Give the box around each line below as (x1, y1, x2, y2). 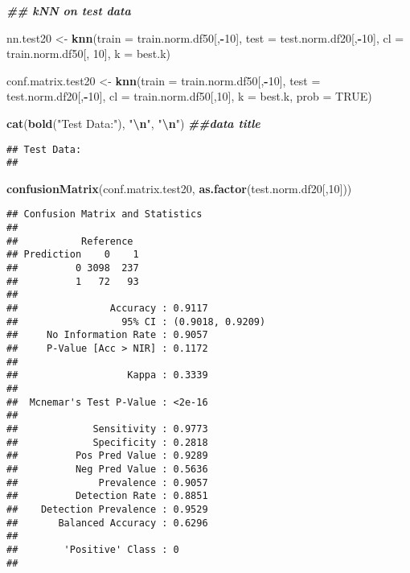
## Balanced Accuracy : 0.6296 (6, 517, 208, 529)
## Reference (6, 235, 133, 247)
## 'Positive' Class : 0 (6, 543, 179, 555)
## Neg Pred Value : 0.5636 (6, 463, 208, 475)
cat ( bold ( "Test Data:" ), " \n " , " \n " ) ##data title (6, 114, 260, 131)
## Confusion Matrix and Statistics (6, 208, 203, 221)
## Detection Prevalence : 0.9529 (6, 503, 208, 515)
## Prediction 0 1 (6, 249, 139, 261)
